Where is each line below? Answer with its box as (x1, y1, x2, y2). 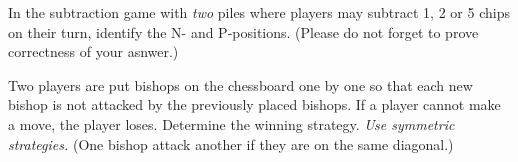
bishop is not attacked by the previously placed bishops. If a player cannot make (8, 94, 501, 115)
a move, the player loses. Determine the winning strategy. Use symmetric (8, 113, 455, 134)
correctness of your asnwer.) (8, 41, 179, 62)
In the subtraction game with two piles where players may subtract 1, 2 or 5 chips (8, 2, 510, 22)
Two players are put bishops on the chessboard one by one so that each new (8, 74, 473, 95)
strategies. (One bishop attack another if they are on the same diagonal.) (8, 133, 454, 154)
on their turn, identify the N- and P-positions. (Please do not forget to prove (8, 21, 479, 42)
